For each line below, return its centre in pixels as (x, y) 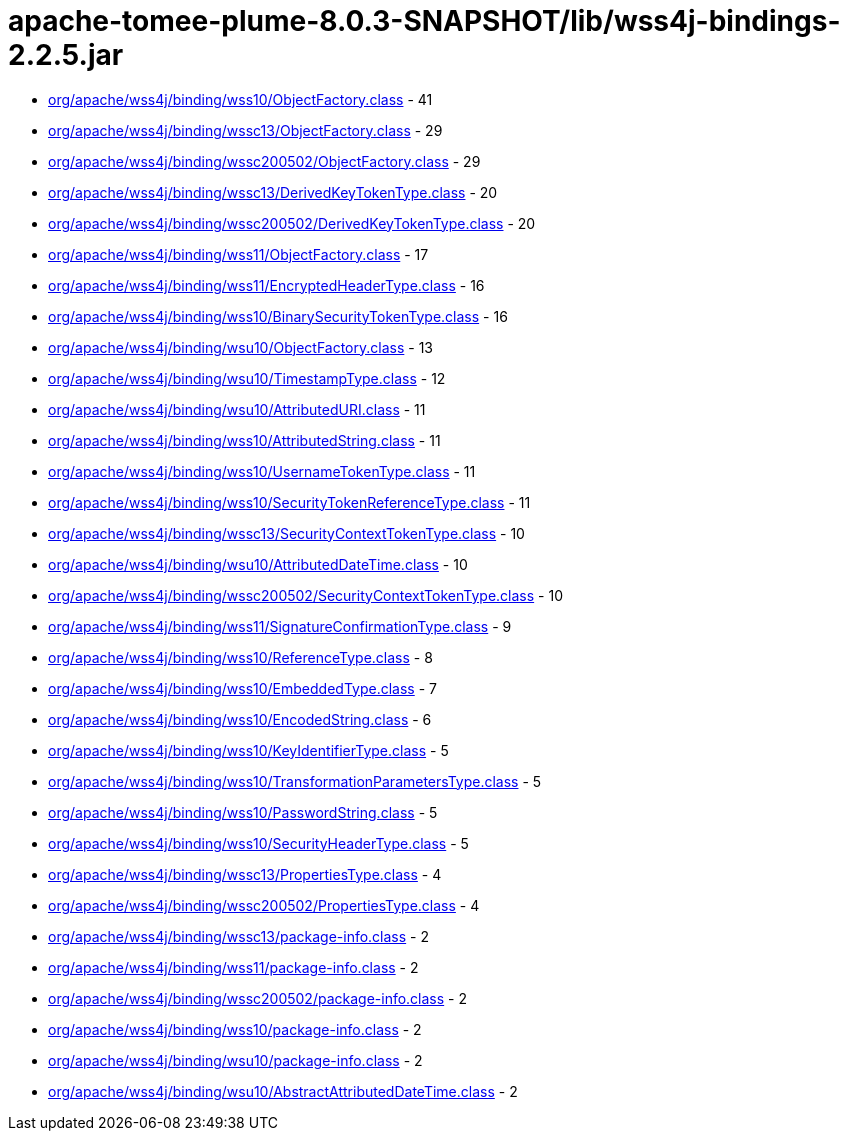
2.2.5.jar (66, 55)
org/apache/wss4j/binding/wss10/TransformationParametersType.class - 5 (295, 781)
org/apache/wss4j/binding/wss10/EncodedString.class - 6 (240, 719)
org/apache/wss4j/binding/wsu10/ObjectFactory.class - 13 (240, 347)
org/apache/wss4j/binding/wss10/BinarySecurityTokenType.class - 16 (278, 316)
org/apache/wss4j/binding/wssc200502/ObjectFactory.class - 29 (264, 161)
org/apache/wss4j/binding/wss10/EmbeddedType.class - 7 (242, 688)
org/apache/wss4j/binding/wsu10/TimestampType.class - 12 (247, 378)
